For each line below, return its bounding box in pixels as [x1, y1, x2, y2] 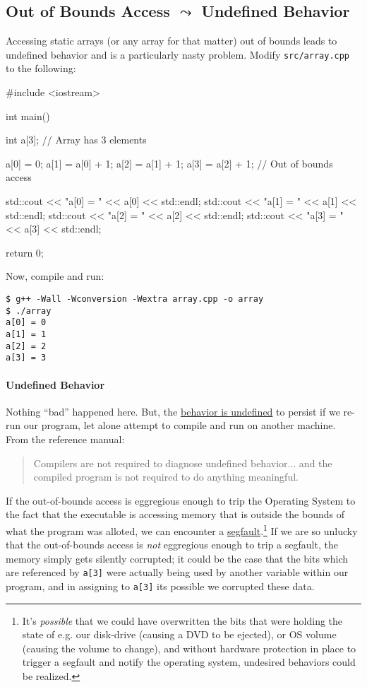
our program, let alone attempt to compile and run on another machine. [23, 418, 336, 433]
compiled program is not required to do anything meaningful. [33, 469, 299, 484]
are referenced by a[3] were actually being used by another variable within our [6, 565, 349, 580]
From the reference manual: [6, 431, 125, 446]
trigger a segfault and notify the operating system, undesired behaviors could [22, 654, 356, 669]
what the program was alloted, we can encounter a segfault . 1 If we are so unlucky [6, 521, 358, 538]
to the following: [6, 61, 76, 76]
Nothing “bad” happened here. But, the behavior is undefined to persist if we [6, 404, 340, 418]
